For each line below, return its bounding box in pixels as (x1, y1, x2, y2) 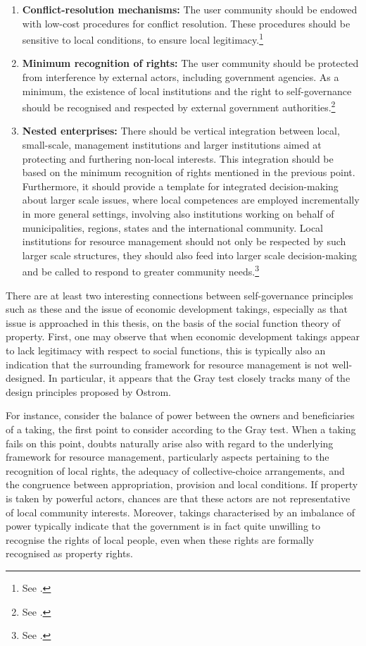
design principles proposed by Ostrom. (6, 384, 171, 399)
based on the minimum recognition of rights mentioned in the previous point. (22, 165, 355, 180)
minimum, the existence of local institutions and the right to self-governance (22, 83, 352, 98)
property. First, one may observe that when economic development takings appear (6, 329, 360, 344)
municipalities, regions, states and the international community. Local (22, 220, 324, 235)
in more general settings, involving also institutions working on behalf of (22, 206, 334, 221)
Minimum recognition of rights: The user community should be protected (22, 56, 359, 70)
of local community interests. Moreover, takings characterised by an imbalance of (6, 504, 355, 519)
